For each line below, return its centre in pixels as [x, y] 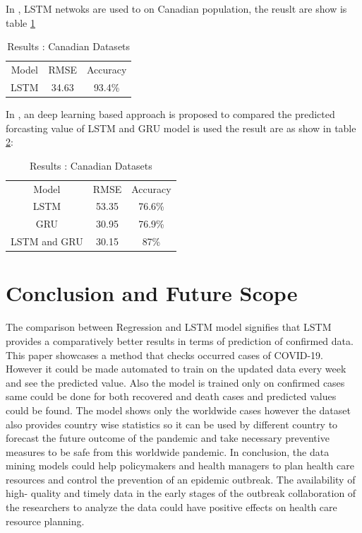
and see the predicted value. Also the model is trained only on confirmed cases [175, 382]
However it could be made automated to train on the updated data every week [176, 369]
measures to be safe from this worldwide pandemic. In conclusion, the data [168, 451]
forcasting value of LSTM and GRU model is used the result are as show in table [181, 128]
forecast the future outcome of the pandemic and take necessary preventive [168, 438]
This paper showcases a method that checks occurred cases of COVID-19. [164, 355]
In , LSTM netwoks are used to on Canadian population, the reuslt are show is [176, 8]
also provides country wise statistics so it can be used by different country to [172, 424]
